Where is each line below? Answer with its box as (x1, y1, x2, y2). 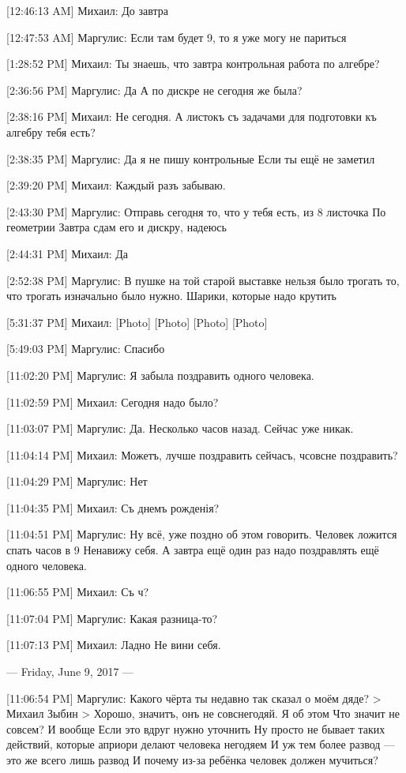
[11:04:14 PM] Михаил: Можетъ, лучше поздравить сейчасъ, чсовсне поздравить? (6, 446, 398, 463)
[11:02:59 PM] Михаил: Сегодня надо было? (6, 393, 219, 410)
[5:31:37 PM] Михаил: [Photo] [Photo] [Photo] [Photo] (6, 313, 268, 330)
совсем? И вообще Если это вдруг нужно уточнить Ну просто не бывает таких (6, 720, 385, 737)
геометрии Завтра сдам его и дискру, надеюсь (6, 219, 227, 235)
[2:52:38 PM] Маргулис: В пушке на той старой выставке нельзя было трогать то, (6, 272, 400, 288)
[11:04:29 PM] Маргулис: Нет (6, 473, 148, 490)
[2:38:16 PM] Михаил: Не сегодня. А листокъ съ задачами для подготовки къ (6, 108, 377, 125)
